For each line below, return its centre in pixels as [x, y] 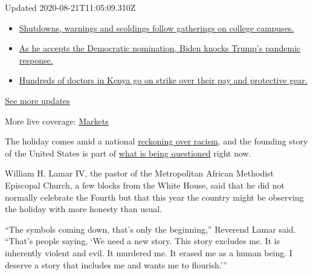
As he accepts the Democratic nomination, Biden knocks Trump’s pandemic [160, 48]
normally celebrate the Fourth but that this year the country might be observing [154, 197]
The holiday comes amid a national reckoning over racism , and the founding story [156, 141]
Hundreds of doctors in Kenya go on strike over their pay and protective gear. [163, 80]
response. [36, 60]
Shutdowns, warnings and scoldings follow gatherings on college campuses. [156, 27]
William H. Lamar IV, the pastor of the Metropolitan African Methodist [140, 173]
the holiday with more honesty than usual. [83, 209]
